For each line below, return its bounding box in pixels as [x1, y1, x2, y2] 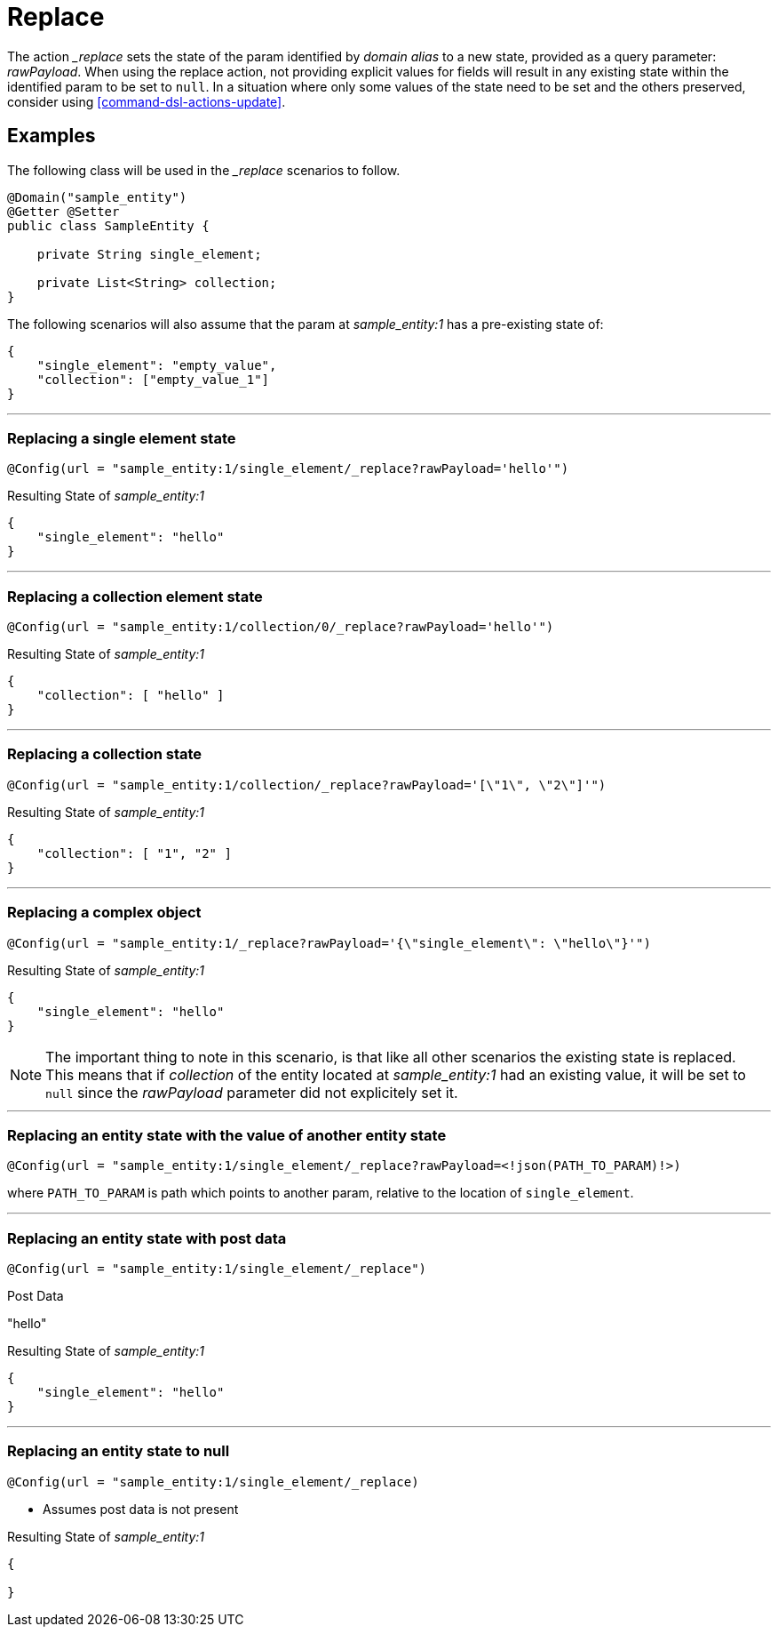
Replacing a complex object [7, 903, 202, 922]
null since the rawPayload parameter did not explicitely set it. [45, 1083, 458, 1101]
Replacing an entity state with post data [7, 1229, 287, 1247]
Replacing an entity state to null [7, 1442, 230, 1461]
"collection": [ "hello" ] [36, 688, 225, 703]
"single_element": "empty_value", [36, 357, 277, 372]
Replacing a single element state [7, 429, 236, 447]
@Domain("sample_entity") [7, 189, 187, 204]
